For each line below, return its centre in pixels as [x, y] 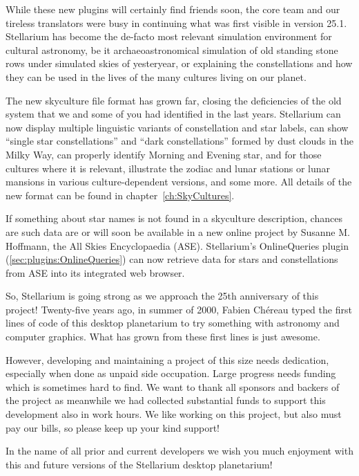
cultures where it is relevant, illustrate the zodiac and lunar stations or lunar [168, 168]
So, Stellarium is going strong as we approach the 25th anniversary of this [162, 296]
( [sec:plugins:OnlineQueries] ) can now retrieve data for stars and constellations [172, 259]
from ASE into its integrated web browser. [95, 272]
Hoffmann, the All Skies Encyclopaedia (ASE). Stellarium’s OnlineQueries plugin [177, 245]
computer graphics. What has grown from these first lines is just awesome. [163, 337]
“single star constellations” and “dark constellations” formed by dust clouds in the [179, 141]
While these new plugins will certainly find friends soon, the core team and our [173, 9]
